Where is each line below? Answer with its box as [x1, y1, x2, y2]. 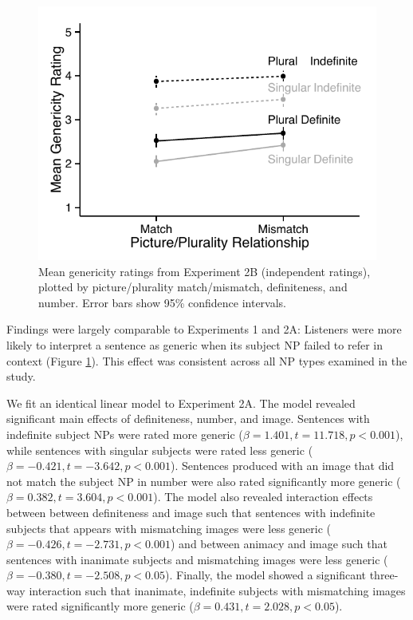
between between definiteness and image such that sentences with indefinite [6, 504, 376, 520]
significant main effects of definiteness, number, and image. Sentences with [6, 410, 370, 427]
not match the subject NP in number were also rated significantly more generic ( [6, 472, 401, 489]
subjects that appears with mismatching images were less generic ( [6, 519, 331, 536]
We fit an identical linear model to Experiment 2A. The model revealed [6, 394, 356, 411]
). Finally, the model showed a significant [165, 567, 366, 583]
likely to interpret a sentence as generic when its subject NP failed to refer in [6, 336, 383, 353]
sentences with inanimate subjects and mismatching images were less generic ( [6, 551, 388, 567]
